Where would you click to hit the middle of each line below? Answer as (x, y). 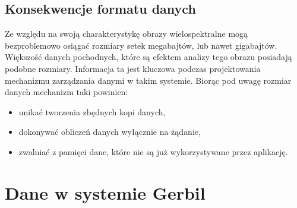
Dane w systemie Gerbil (105, 192)
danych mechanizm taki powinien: (67, 92)
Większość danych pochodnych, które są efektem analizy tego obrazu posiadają (148, 57)
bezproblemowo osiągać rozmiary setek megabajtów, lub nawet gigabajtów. (141, 45)
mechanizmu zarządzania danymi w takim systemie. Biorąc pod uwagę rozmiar (148, 80)
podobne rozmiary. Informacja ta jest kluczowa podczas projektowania (133, 68)
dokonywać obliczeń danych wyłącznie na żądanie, (110, 132)
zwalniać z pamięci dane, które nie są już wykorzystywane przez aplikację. (153, 151)
